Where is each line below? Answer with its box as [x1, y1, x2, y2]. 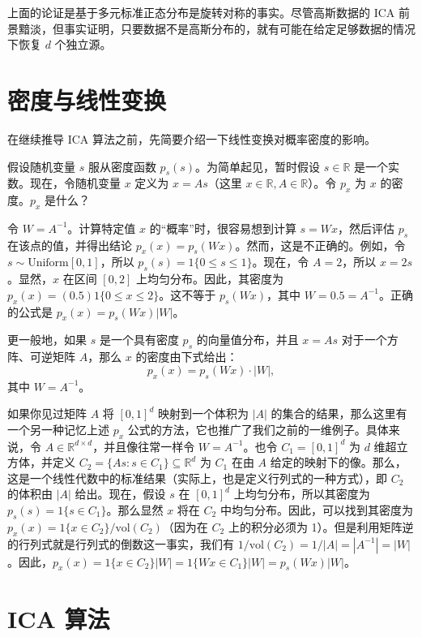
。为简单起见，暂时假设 [195, 157, 321, 174]
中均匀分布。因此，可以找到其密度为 [220, 501, 413, 519]
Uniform [28, 257, 69, 269]
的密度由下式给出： [135, 348, 238, 365]
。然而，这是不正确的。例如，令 [235, 236, 406, 253]
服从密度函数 [87, 157, 156, 174]
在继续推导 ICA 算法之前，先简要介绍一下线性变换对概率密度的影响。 [7, 130, 376, 147]
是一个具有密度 [99, 331, 179, 348]
